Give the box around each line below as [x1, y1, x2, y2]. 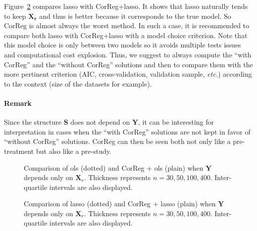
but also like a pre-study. [36, 145, 111, 156]
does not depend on [70, 117, 130, 127]
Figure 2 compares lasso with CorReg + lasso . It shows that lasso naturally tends [4, 1, 248, 11]
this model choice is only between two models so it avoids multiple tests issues [4, 40, 241, 50]
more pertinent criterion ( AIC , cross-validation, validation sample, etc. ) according [4, 69, 252, 79]
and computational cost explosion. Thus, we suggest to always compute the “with [4, 49, 252, 59]
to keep [4, 10, 26, 21]
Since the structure [4, 117, 62, 127]
